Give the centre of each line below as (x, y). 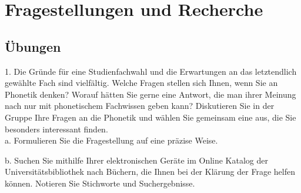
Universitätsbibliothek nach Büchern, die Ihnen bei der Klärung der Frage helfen (150, 172)
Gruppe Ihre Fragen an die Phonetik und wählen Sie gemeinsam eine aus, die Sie (150, 117)
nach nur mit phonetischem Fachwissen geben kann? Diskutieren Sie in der (140, 106)
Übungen (33, 46)
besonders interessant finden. (56, 129)
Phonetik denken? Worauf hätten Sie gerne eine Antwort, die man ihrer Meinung (150, 94)
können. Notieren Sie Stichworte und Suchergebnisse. (100, 183)
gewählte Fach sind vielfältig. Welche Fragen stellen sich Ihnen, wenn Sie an (141, 83)
